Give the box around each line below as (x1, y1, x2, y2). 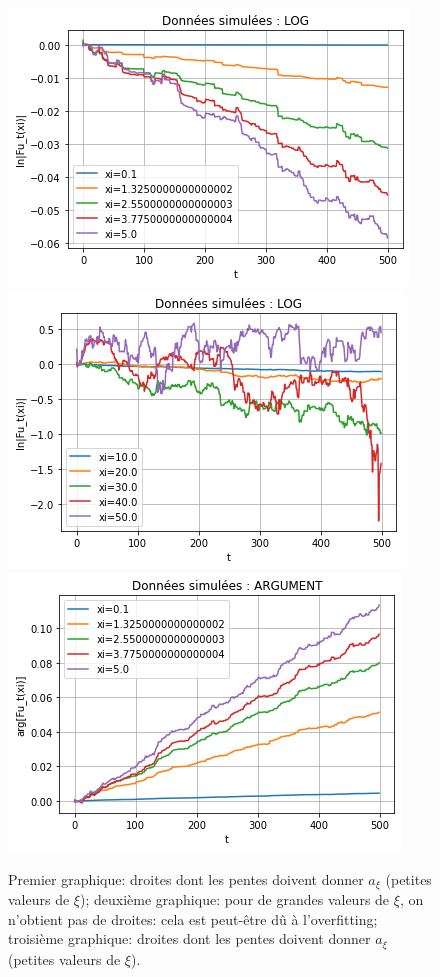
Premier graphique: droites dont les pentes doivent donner (8, 868, 364, 889)
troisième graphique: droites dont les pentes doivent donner (8, 928, 371, 949)
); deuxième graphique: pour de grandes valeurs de (79, 889, 390, 910)
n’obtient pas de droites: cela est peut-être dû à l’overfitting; (8, 908, 378, 929)
